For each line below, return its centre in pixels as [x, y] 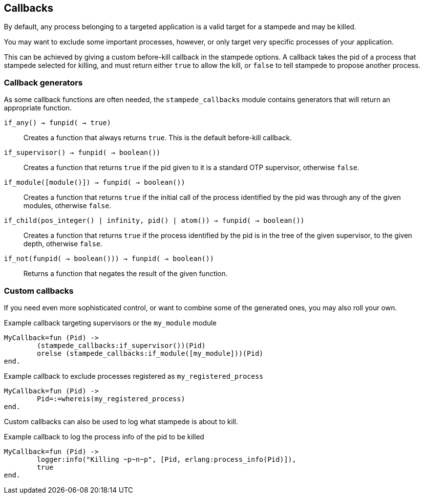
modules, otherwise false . [67, 206]
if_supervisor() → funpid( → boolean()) [82, 153]
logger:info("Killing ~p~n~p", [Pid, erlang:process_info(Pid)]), [167, 459]
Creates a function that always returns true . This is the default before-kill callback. [158, 138]
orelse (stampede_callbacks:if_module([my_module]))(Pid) [150, 353]
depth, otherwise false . [63, 244]
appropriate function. [38, 108]
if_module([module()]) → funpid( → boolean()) [95, 183]
